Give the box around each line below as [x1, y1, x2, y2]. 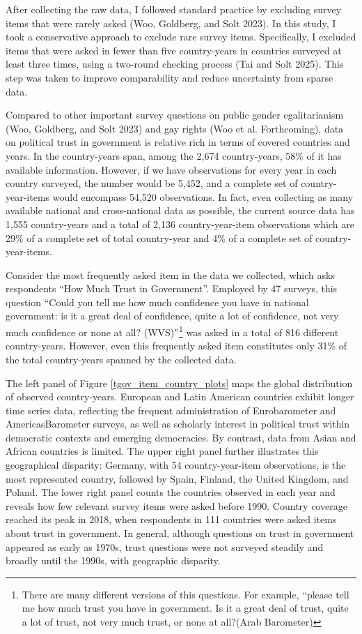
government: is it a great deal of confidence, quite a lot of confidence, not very [6, 308, 339, 323]
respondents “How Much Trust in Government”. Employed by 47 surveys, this [6, 281, 338, 296]
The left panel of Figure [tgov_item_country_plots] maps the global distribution [6, 375, 353, 390]
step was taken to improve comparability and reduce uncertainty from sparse [6, 70, 333, 84]
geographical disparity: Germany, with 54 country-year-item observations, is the [6, 458, 346, 472]
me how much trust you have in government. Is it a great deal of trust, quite [22, 601, 349, 615]
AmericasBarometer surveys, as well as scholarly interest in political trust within [6, 416, 350, 431]
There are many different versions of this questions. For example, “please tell [22, 587, 349, 601]
